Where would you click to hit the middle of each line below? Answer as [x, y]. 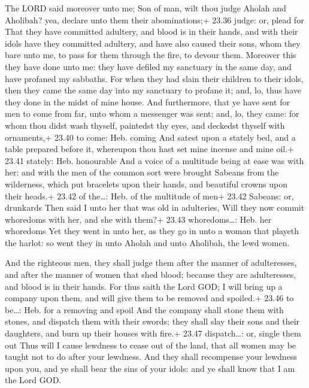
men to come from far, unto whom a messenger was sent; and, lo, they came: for [152, 113]
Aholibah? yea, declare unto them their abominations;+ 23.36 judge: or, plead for [154, 19]
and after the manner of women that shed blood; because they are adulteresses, [151, 275]
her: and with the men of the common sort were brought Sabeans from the [142, 172]
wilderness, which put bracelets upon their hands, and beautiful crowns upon [146, 184]
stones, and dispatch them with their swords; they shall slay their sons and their [152, 321]
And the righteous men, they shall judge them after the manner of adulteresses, [151, 263]
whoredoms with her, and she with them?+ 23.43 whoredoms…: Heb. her [138, 219]
